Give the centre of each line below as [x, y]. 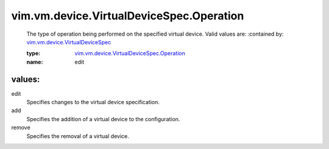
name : [35, 62]
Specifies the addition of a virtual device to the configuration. [103, 119]
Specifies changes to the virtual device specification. [93, 102]
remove [21, 128]
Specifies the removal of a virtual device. [78, 136]
